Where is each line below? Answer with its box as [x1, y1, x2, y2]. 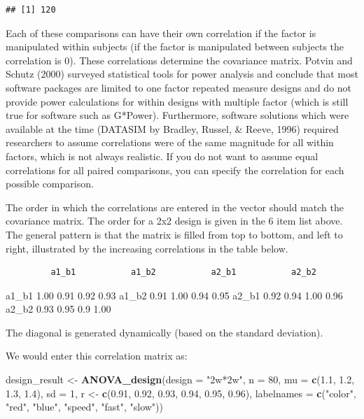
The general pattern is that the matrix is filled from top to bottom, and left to [6, 227, 343, 241]
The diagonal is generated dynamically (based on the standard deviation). [6, 325, 323, 339]
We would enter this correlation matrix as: [6, 348, 188, 363]
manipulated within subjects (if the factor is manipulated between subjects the [6, 39, 344, 54]
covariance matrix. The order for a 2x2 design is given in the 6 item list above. [6, 213, 343, 228]
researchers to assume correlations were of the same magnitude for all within [6, 135, 334, 150]
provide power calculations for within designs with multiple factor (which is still [6, 94, 349, 108]
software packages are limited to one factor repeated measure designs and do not [6, 80, 352, 94]
